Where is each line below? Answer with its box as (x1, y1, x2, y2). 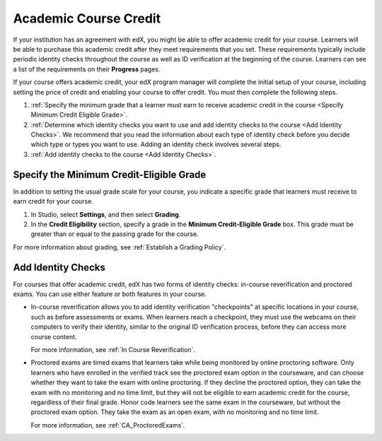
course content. (30, 332, 77, 341)
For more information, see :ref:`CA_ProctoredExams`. (30, 421, 185, 429)
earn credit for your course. (13, 197, 93, 206)
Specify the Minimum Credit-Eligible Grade (13, 168, 207, 180)
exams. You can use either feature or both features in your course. (13, 290, 207, 298)
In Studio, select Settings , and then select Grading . (30, 210, 181, 218)
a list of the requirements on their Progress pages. (13, 64, 161, 73)
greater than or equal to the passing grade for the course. (30, 230, 199, 238)
